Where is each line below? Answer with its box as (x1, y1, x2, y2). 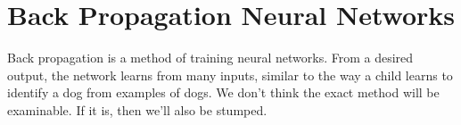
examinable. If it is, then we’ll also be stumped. (7, 100, 268, 119)
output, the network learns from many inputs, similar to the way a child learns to (7, 65, 453, 84)
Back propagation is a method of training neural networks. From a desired (7, 48, 414, 67)
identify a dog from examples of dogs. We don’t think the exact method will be (7, 83, 440, 102)
